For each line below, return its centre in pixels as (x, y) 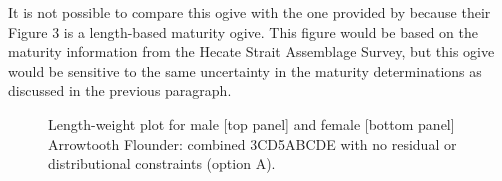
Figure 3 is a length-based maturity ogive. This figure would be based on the (243, 31)
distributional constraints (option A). (162, 163)
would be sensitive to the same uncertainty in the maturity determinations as (245, 70)
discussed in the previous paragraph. (120, 90)
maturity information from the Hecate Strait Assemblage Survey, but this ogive (251, 51)
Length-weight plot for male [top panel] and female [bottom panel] (251, 123)
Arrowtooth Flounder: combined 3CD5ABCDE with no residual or (252, 143)
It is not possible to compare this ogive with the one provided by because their (249, 12)
